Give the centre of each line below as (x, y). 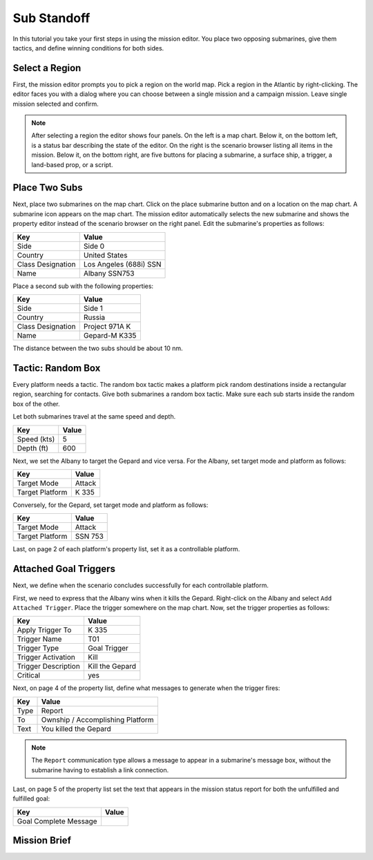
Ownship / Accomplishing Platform (98, 720)
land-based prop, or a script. (72, 164)
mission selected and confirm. (56, 104)
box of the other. (36, 403)
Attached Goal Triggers (64, 569)
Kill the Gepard (112, 667)
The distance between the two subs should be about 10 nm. (98, 348)
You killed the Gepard (76, 729)
